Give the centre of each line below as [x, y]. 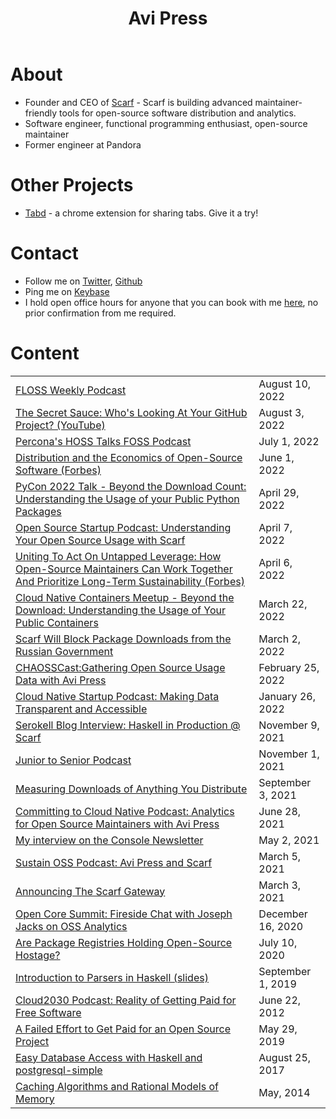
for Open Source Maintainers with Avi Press [117, 824]
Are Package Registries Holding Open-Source [124, 942]
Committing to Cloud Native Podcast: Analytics [125, 811]
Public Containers [57, 622]
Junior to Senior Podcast [73, 760]
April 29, [279, 492]
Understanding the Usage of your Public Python [127, 499]
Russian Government [64, 651]
